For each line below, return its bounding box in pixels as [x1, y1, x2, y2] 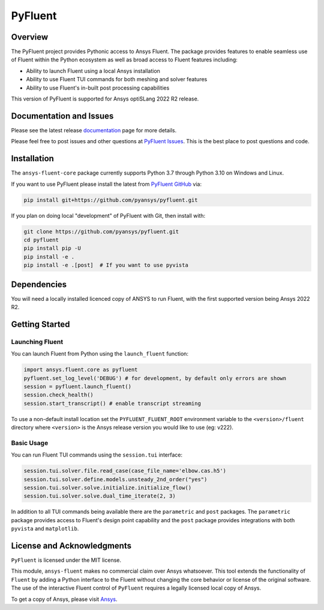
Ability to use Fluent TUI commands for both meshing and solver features [26, 76, 208, 83]
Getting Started [11, 319, 70, 329]
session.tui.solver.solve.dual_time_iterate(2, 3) [23, 493, 176, 499]
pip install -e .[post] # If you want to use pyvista [23, 262, 188, 269]
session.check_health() [23, 392, 94, 398]
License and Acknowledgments [11, 540, 132, 550]
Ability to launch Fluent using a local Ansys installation [26, 67, 160, 75]
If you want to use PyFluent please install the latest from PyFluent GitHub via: [11, 180, 202, 188]
